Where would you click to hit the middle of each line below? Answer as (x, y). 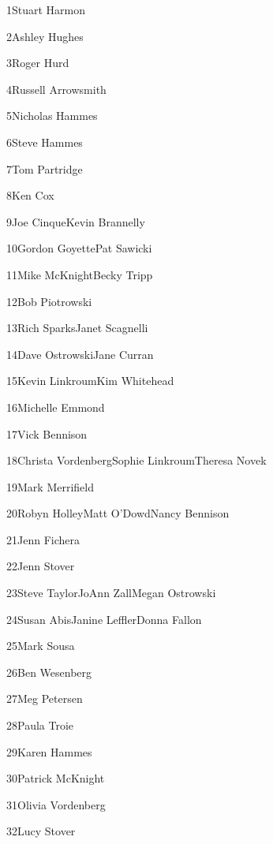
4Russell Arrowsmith (56, 89)
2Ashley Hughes (45, 36)
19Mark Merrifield (50, 486)
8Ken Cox (30, 195)
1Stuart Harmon (46, 9)
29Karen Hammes (49, 751)
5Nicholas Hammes (52, 116)
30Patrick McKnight (56, 778)
